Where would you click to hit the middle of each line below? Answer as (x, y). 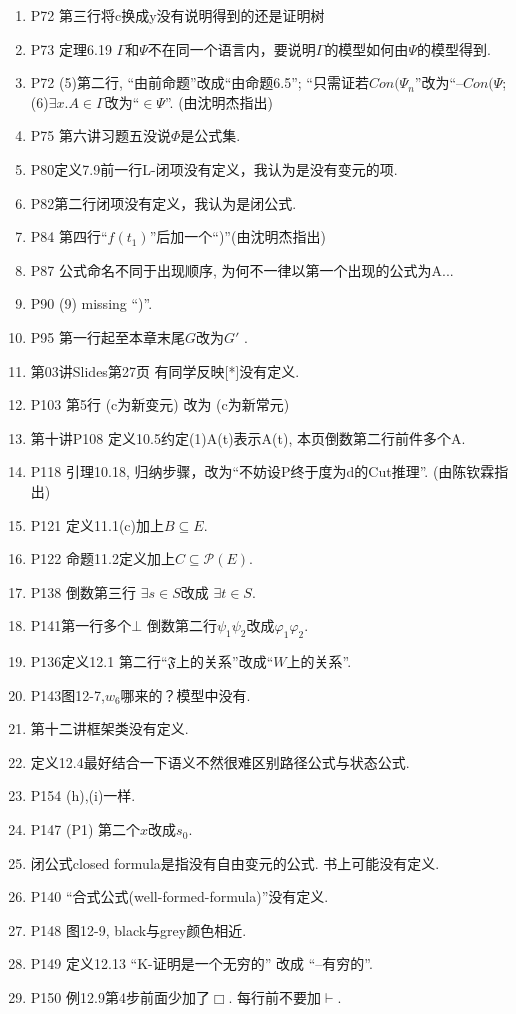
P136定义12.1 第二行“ (99, 661)
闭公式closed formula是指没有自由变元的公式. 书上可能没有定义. (235, 862)
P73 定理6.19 (71, 48)
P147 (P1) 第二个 (85, 829)
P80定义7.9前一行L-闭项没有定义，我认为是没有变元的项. (214, 168)
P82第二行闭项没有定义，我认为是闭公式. (163, 202)
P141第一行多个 (81, 625)
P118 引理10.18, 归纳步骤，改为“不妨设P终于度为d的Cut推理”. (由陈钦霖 (262, 471)
